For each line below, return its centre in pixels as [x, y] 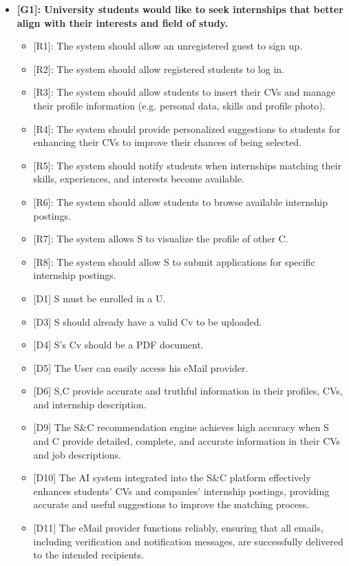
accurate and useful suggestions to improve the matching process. [171, 504]
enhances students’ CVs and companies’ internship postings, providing [181, 491]
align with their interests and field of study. [123, 22]
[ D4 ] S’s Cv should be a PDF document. [118, 345]
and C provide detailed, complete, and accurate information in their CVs [187, 441]
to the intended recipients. [88, 555]
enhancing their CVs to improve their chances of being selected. [167, 142]
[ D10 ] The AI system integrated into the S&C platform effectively [172, 478]
